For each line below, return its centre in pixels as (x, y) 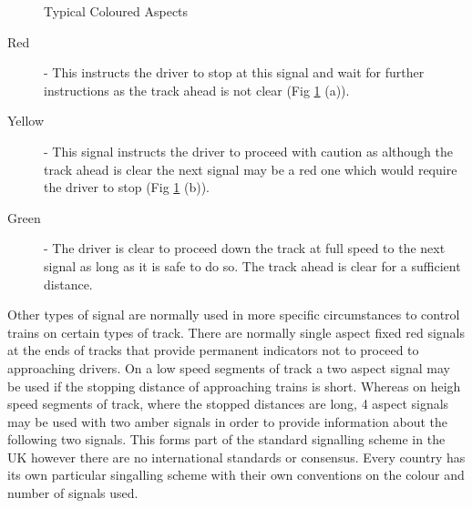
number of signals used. (73, 493)
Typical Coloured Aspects (116, 11)
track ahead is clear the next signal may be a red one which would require (251, 169)
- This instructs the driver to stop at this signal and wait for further (234, 72)
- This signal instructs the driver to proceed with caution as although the (248, 151)
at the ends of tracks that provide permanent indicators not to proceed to (213, 350)
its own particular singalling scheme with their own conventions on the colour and (236, 475)
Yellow (26, 121)
